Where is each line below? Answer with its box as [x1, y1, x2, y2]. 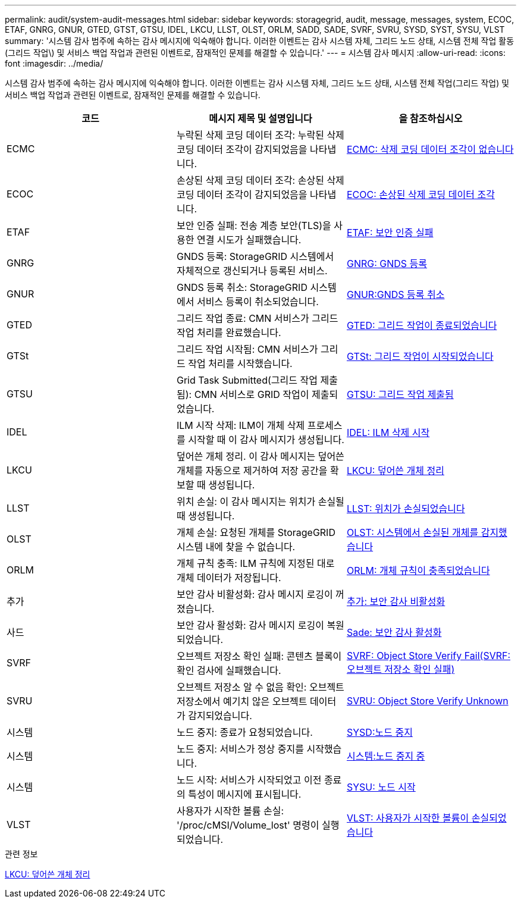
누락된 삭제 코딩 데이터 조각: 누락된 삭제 [176, 129, 344, 141]
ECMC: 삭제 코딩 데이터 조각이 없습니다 [346, 143, 514, 155]
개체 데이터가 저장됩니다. [176, 572, 281, 584]
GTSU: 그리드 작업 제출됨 [346, 388, 454, 400]
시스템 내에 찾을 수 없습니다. [176, 541, 296, 553]
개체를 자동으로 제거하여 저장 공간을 [176, 465, 328, 476]
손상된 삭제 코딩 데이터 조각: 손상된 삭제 [176, 174, 344, 186]
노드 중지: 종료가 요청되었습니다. [176, 726, 313, 738]
